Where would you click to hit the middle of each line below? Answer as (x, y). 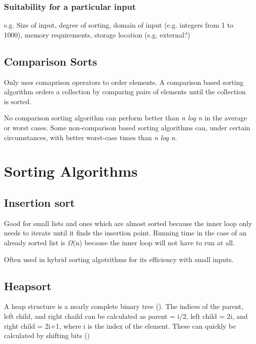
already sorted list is (35, 242)
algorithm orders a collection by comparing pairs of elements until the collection (125, 92)
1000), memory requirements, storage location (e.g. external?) (97, 34)
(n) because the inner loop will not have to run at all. (154, 242)
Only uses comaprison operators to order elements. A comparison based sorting (124, 82)
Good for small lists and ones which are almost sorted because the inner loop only (128, 223)
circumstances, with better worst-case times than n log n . (91, 137)
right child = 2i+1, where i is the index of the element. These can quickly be (120, 325)
